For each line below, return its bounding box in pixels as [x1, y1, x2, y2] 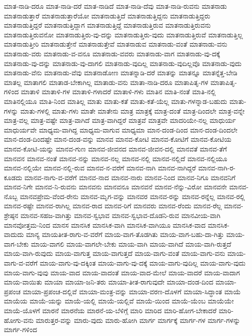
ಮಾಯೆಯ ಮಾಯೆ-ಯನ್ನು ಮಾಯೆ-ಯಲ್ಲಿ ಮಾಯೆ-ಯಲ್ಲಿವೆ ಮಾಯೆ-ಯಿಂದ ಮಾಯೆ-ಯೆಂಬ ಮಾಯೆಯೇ [4, 296, 234, 306]
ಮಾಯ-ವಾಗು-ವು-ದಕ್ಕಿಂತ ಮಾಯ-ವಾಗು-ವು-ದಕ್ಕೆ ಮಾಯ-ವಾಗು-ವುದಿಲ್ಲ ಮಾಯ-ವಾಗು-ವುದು [40, 258, 246, 268]
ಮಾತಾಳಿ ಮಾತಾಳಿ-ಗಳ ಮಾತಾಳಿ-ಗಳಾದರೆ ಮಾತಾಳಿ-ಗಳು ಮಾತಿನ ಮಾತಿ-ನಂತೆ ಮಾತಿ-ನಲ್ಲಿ [21, 86, 216, 97]
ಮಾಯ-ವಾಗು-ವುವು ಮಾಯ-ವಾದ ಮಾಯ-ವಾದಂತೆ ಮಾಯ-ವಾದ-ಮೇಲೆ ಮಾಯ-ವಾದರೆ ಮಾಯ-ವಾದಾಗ [4, 267, 240, 277]
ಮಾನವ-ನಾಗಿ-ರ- [198, 163, 235, 173]
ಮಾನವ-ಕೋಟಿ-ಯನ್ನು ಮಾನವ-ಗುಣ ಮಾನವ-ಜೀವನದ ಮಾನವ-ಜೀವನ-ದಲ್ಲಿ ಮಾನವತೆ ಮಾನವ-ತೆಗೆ [4, 143, 227, 153]
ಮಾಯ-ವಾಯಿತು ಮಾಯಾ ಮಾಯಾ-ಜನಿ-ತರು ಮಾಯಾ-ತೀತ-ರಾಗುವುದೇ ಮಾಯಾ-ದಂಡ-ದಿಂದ [4, 277, 214, 287]
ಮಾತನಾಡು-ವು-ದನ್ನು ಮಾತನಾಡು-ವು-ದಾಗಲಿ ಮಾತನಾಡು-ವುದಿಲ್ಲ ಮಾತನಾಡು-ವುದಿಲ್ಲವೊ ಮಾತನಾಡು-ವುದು [4, 58, 242, 68]
